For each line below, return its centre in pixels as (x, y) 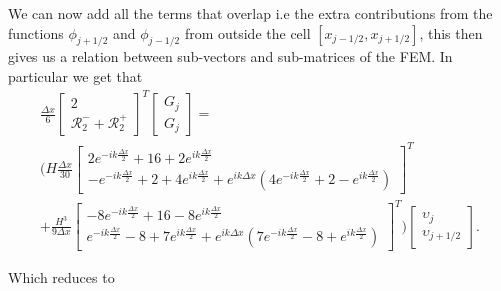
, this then (451, 32)
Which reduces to (61, 277)
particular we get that (75, 75)
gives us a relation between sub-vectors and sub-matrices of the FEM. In (230, 56)
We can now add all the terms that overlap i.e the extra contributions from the (250, 13)
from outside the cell (247, 32)
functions (36, 32)
